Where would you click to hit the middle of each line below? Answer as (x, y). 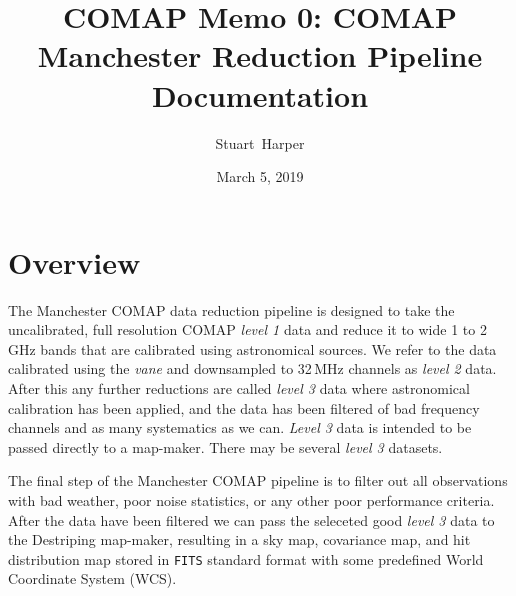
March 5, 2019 (260, 176)
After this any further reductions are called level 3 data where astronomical (239, 388)
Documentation (260, 94)
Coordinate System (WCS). (92, 578)
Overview (74, 261)
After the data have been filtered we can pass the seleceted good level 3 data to (251, 519)
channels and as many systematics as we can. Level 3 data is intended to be (240, 427)
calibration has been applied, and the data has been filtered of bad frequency (244, 407)
